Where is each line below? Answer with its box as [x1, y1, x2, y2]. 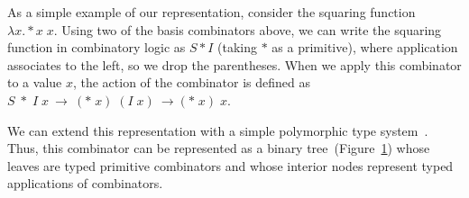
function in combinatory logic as [7, 38, 186, 57]
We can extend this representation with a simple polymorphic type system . [7, 121, 428, 139]
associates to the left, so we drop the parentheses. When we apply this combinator [7, 55, 462, 74]
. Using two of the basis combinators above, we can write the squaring [53, 20, 442, 39]
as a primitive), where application [271, 38, 458, 57]
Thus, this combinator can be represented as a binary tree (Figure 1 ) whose [7, 139, 430, 157]
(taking [217, 38, 258, 57]
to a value [7, 73, 62, 92]
